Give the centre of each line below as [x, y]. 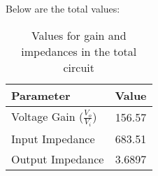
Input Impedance [53, 138]
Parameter [41, 95]
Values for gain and [79, 35]
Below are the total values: [63, 8]
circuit [79, 67]
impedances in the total [79, 51]
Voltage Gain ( [48, 116]
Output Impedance [58, 159]
